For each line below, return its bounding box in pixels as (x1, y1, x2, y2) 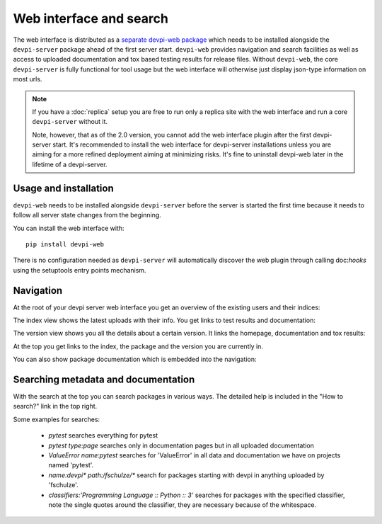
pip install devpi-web (25, 240, 105, 248)
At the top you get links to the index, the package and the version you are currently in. (13, 342, 263, 351)
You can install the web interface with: (13, 224, 125, 232)
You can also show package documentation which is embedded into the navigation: (13, 355, 257, 364)
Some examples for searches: (13, 415, 100, 423)
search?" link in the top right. (13, 402, 98, 411)
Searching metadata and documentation (13, 373, 195, 385)
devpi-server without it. (32, 118, 108, 126)
